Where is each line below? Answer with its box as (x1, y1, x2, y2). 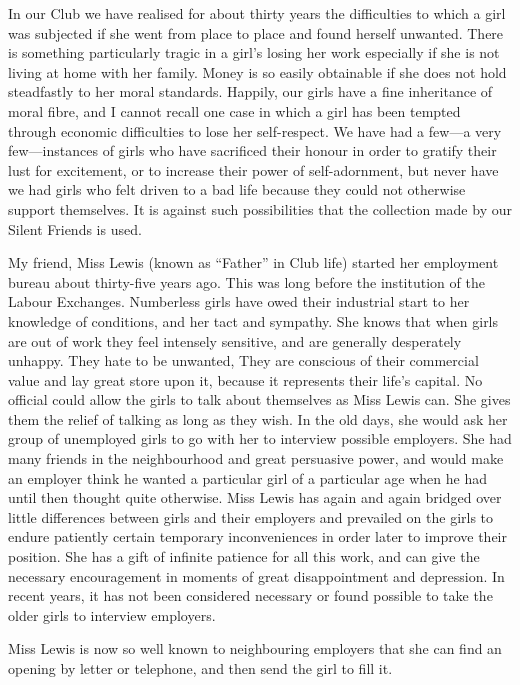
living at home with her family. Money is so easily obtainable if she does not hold (8, 61, 507, 82)
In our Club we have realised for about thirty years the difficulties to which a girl (8, 3, 506, 23)
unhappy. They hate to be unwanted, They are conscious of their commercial (8, 350, 479, 371)
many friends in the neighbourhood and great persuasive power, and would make (8, 448, 504, 469)
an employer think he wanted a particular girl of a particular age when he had (8, 467, 487, 488)
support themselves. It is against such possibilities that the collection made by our (8, 198, 512, 219)
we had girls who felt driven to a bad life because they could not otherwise (8, 179, 466, 200)
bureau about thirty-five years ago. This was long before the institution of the (8, 271, 485, 292)
